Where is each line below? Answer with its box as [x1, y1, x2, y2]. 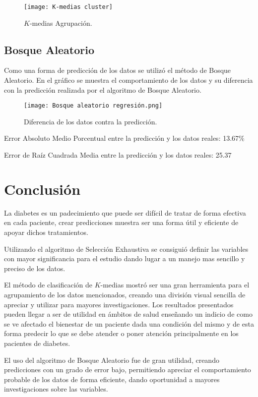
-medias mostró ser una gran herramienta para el [100, 280, 250, 290]
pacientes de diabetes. [4, 338, 70, 348]
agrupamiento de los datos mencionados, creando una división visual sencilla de [4, 289, 246, 299]
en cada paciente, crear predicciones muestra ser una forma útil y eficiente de [4, 217, 239, 227]
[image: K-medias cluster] [24, 3, 113, 10]
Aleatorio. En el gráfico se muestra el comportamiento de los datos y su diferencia [4, 75, 253, 85]
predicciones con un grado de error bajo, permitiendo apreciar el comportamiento [4, 364, 251, 375]
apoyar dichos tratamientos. [4, 227, 88, 237]
